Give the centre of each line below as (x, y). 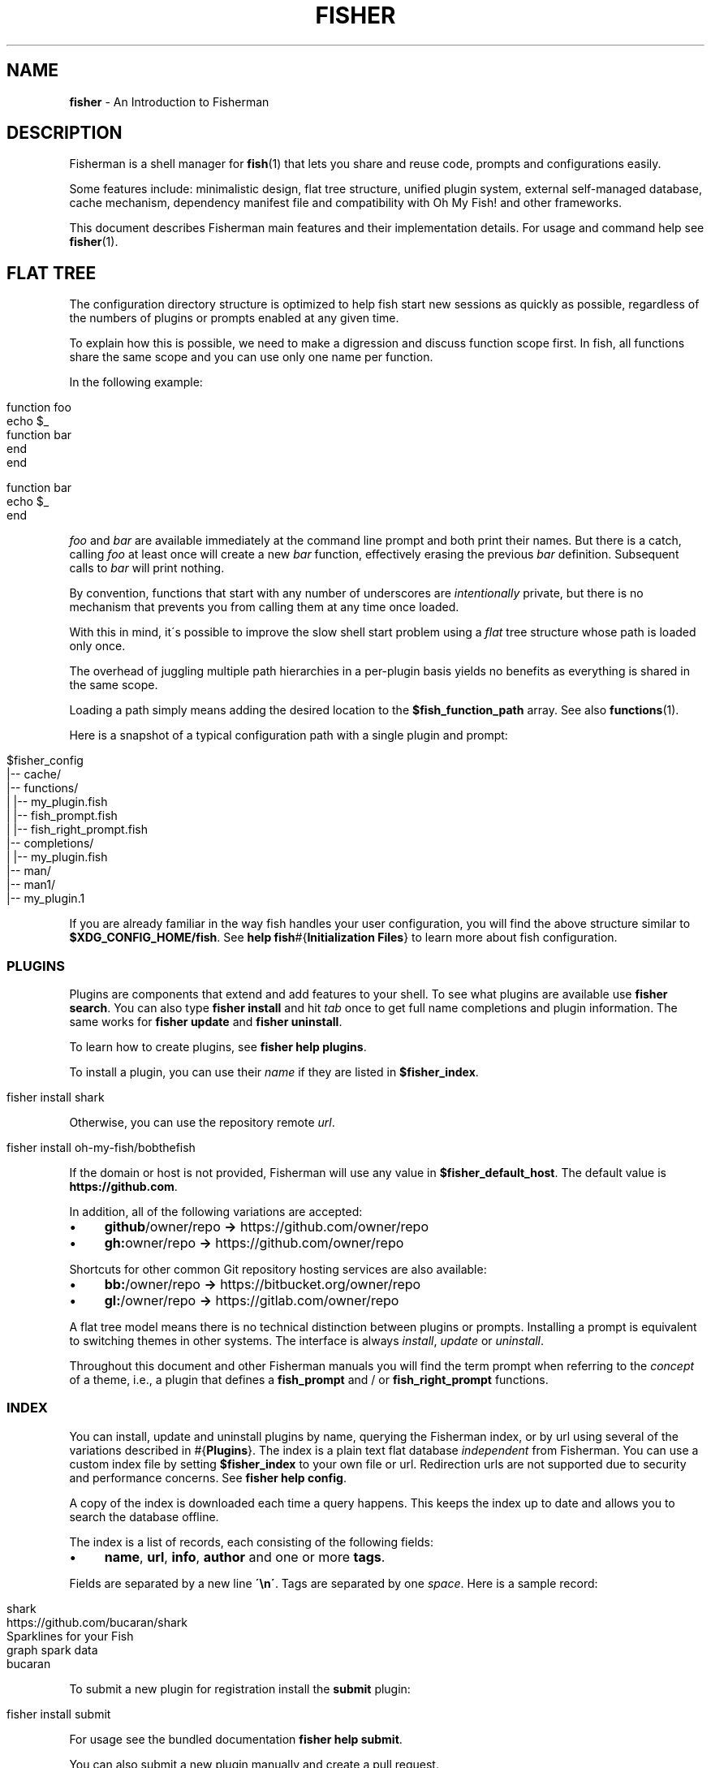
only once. (97, 646)
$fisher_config (45, 761)
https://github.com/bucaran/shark (97, 1622)
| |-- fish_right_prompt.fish (77, 830)
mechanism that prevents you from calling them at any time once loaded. (264, 607)
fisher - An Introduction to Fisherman (169, 101)
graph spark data (52, 1649)
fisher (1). (94, 242)
